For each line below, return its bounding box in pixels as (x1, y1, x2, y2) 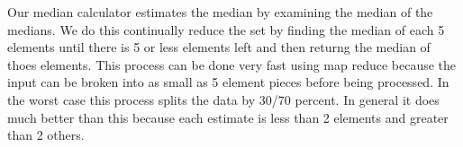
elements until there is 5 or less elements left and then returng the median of (7, 38, 431, 56)
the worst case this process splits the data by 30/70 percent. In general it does (7, 90, 440, 108)
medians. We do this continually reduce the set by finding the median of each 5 (7, 20, 445, 39)
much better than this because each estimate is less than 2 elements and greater (7, 108, 449, 126)
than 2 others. (7, 125, 85, 144)
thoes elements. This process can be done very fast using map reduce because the (7, 55, 457, 73)
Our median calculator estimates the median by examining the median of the (7, 3, 433, 21)
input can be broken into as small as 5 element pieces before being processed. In (7, 73, 449, 91)
